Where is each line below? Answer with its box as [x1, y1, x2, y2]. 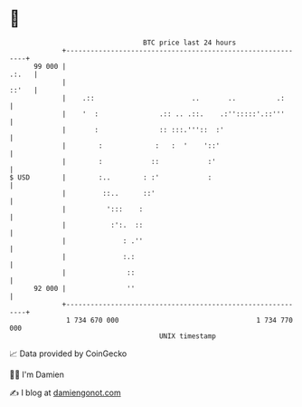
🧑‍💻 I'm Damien [9, 369, 65, 380]
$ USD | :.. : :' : [9, 172, 212, 182]
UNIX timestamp [158, 331, 217, 341]
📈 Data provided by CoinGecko [9, 348, 127, 359]
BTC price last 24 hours [143, 38, 237, 47]
